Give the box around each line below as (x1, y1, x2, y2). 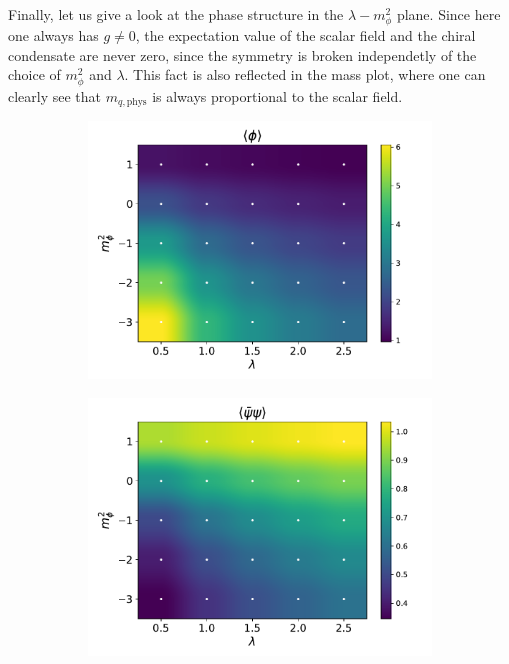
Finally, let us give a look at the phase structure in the (8, 4, 344, 24)
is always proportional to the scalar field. (152, 85, 403, 106)
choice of (8, 64, 61, 85)
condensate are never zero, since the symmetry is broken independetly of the (8, 44, 477, 65)
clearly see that (8, 85, 102, 106)
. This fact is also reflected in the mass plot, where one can (124, 64, 486, 85)
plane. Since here (396, 4, 501, 24)
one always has (8, 25, 99, 46)
